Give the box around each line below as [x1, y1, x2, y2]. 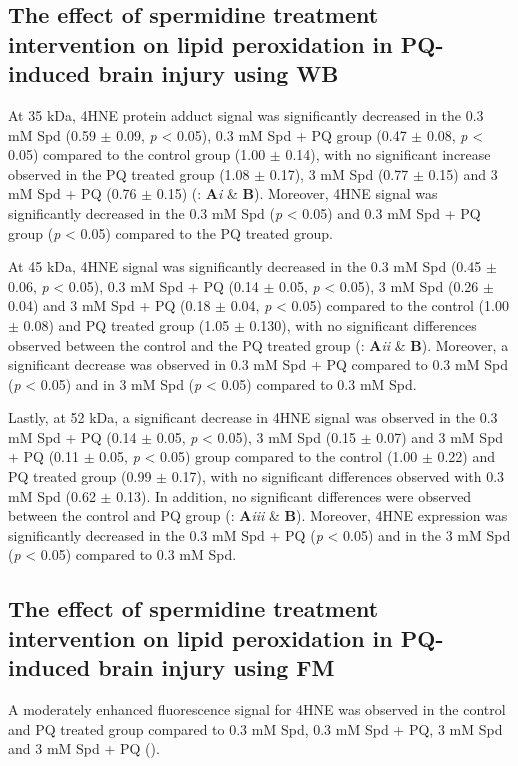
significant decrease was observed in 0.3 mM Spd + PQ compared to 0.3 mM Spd [8, 354, 508, 375]
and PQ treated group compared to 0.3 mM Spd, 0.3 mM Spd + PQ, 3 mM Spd [8, 718, 503, 739]
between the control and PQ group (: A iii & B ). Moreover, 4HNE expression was [8, 505, 508, 526]
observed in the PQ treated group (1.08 [8, 163, 250, 184]
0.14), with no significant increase [285, 144, 491, 165]
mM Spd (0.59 [8, 124, 96, 145]
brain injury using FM [98, 652, 335, 683]
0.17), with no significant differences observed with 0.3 [171, 466, 505, 487]
